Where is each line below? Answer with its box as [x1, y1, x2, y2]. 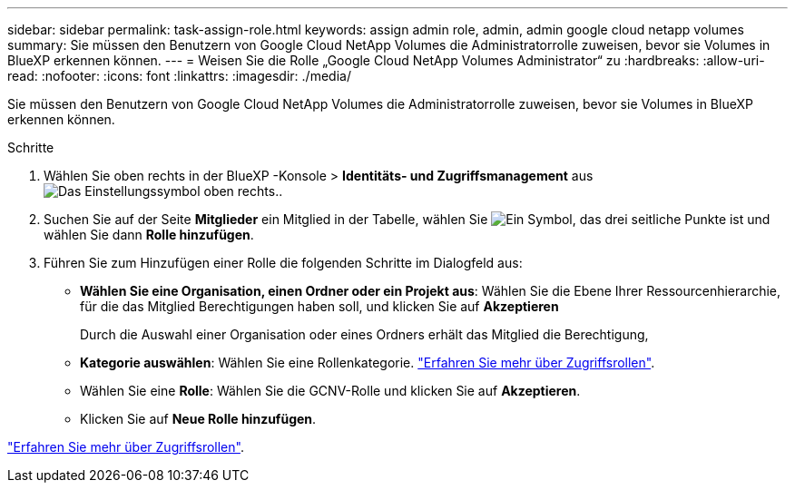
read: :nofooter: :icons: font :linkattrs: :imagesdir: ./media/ [7, 68, 351, 83]
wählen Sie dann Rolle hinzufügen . [44, 227, 254, 242]
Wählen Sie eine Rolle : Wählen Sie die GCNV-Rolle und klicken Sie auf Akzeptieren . [80, 383, 581, 398]
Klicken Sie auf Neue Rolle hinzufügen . [80, 411, 317, 426]
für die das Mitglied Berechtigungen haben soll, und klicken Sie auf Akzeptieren [80, 299, 559, 314]
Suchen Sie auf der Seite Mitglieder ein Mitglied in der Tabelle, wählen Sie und [44, 211, 770, 227]
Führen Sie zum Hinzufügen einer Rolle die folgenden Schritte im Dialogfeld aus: [44, 255, 523, 270]
